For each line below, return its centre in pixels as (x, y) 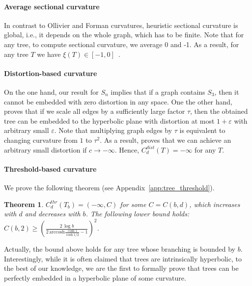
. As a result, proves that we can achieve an (166, 140)
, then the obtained (219, 111)
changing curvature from (41, 140)
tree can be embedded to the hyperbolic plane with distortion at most (109, 120)
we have (49, 54)
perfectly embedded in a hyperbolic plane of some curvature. (95, 277)
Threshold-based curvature (50, 169)
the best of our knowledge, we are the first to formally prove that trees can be (121, 268)
